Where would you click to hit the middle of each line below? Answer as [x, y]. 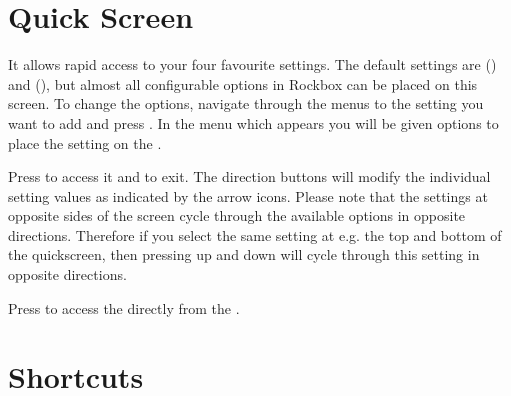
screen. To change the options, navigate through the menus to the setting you [246, 103]
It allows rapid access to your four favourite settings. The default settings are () [252, 64]
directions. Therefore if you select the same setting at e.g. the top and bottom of [255, 234]
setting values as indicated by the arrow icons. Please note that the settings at [248, 195]
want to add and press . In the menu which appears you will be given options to [253, 122]
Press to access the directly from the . [124, 307]
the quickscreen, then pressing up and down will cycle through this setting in [244, 254]
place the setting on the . [85, 142]
